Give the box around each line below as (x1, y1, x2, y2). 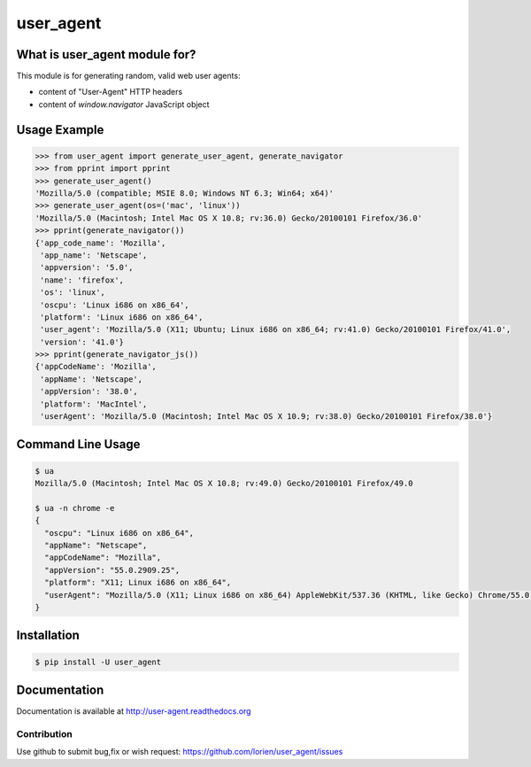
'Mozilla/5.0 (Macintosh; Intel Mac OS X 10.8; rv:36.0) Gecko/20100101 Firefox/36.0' (35, 213, 423, 223)
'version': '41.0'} (40, 337, 124, 347)
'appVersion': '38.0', (40, 386, 139, 397)
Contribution (16, 727, 73, 740)
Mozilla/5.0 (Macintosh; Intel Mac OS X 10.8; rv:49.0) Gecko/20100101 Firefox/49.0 (35, 478, 413, 489)
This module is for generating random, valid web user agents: (16, 71, 241, 81)
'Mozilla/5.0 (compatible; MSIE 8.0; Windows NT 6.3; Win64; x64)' (35, 189, 335, 198)
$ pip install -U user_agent (35, 656, 162, 667)
